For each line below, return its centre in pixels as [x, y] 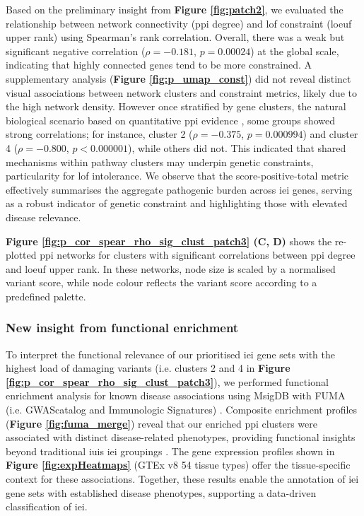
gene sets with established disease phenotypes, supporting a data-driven [161, 492]
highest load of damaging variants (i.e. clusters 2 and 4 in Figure [148, 368]
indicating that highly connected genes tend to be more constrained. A [159, 65]
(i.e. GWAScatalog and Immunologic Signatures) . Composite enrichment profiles [182, 410]
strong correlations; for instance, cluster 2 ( [99, 134]
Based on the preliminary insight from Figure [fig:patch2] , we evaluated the [175, 9]
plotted [21, 255]
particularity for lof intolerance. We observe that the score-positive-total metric [177, 176]
